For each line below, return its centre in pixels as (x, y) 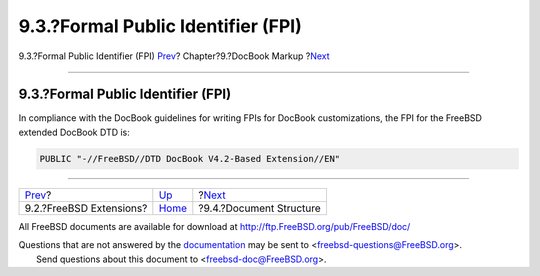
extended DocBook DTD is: (74, 132)
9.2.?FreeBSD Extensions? (86, 208)
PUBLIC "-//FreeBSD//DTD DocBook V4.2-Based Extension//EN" (190, 158)
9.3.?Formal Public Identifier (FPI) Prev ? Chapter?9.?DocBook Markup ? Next (174, 56)
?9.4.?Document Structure (260, 208)
